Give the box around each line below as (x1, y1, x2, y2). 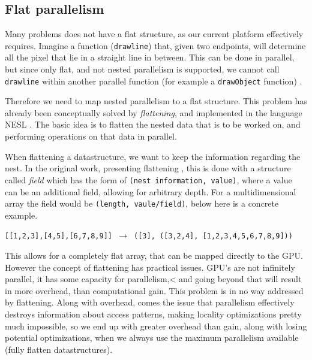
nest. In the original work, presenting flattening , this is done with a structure (5, 162, 291, 174)
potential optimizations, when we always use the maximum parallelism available (5, 331, 299, 344)
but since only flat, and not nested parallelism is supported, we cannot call (5, 63, 280, 75)
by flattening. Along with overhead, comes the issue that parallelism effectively (5, 296, 295, 308)
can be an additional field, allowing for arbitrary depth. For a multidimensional (5, 185, 296, 198)
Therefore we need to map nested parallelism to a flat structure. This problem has (5, 95, 307, 107)
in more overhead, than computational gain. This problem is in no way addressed (5, 284, 304, 297)
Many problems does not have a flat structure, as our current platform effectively (5, 28, 304, 40)
